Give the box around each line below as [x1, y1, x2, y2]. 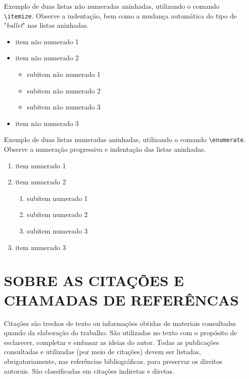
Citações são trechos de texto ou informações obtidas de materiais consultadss [4, 318, 236, 328]
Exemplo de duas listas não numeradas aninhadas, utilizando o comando [4, 1, 219, 11]
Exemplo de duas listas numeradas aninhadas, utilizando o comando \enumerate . [4, 134, 246, 144]
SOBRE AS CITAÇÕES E [4, 271, 184, 290]
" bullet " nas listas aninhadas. [4, 20, 89, 30]
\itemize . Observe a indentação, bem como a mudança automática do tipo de [4, 10, 237, 20]
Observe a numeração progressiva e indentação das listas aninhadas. [4, 144, 206, 154]
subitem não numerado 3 [27, 102, 100, 112]
